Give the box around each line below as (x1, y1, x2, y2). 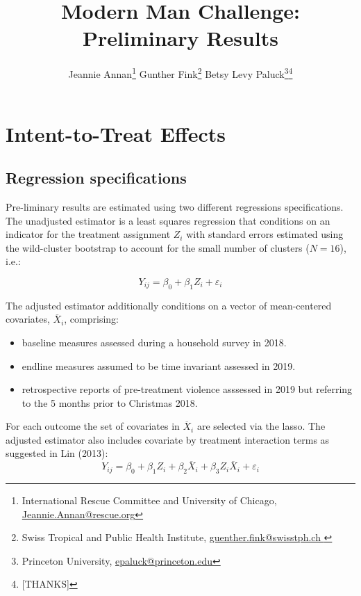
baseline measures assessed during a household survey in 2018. (22, 335, 287, 349)
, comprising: (64, 312, 119, 326)
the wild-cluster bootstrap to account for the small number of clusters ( (6, 240, 310, 255)
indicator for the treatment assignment (6, 227, 171, 241)
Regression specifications (6, 167, 187, 188)
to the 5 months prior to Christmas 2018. (22, 395, 198, 410)
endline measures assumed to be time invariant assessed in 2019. (22, 358, 296, 373)
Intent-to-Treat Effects (6, 119, 226, 147)
